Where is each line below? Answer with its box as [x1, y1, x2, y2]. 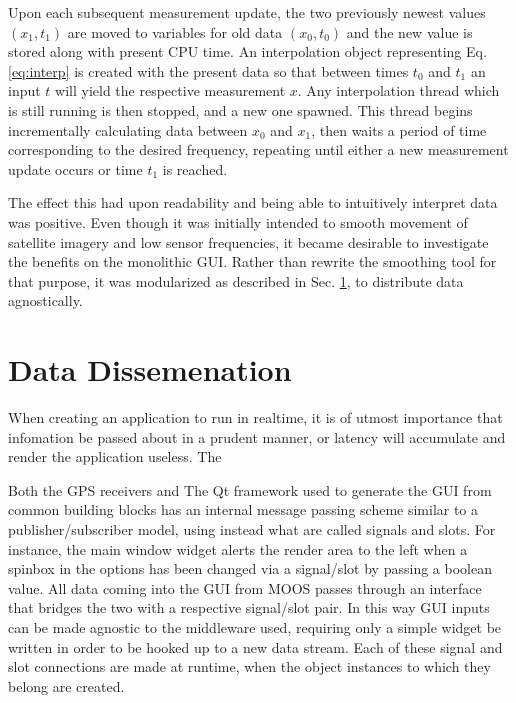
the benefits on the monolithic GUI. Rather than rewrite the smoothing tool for [8, 251, 497, 272]
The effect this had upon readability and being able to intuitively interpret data [8, 192, 498, 213]
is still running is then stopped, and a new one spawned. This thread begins [8, 99, 473, 120]
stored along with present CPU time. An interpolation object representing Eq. [8, 41, 487, 62]
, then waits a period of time [311, 119, 487, 140]
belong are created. [8, 675, 125, 696]
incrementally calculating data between [8, 119, 248, 140]
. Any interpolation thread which [297, 80, 500, 101]
